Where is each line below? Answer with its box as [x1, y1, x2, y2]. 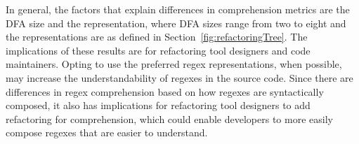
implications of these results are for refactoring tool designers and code [6, 43, 311, 57]
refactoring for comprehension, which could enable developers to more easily [6, 111, 333, 126]
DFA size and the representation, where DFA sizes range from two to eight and [6, 15, 346, 30]
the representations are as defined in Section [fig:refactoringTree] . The [6, 29, 308, 44]
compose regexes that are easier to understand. [6, 125, 208, 140]
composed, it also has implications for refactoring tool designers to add [6, 98, 311, 113]
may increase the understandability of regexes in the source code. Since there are [6, 70, 353, 85]
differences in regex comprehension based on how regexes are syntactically [6, 84, 324, 99]
